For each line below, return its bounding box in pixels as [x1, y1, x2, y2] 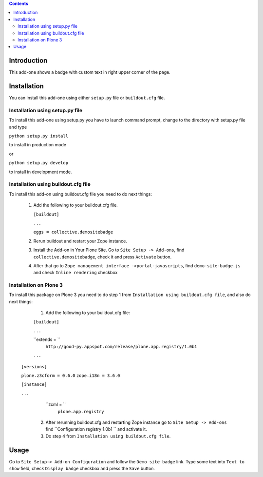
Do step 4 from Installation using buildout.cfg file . [45, 433, 171, 439]
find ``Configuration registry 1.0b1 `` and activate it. [45, 426, 147, 432]
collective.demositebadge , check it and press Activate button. [33, 254, 172, 259]
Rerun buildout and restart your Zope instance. [33, 238, 128, 244]
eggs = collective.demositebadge [33, 229, 113, 235]
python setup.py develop [9, 160, 68, 166]
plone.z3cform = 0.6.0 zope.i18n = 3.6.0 [21, 373, 120, 378]
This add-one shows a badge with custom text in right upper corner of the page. [9, 69, 170, 75]
